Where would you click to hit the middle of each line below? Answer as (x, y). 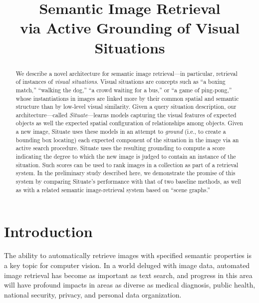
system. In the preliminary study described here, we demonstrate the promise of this (126, 173)
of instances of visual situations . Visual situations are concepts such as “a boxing (121, 82)
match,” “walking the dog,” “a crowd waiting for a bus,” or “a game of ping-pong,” (124, 90)
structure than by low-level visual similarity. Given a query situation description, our (126, 107)
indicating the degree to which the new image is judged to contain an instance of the (126, 156)
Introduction (48, 231)
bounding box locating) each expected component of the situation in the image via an (127, 140)
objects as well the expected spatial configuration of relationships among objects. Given (129, 123)
